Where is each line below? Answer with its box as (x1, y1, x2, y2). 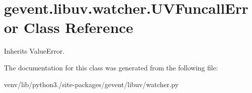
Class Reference (24, 17, 133, 37)
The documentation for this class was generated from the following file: (4, 62, 218, 72)
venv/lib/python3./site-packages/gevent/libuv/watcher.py (4, 79, 179, 89)
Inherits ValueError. (4, 46, 64, 56)
